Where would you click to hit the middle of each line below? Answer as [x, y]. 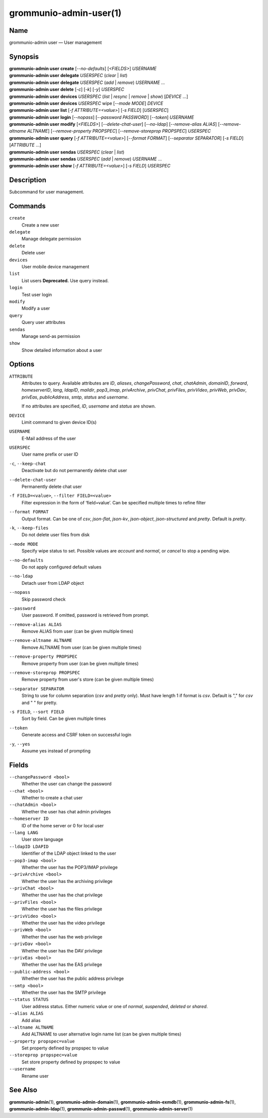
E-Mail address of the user [49, 438]
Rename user [35, 1076]
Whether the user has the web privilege [62, 937]
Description [28, 180]
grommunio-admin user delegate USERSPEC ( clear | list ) [68, 76]
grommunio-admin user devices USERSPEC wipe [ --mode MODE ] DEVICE [86, 103]
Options [22, 364]
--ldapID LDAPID [29, 846]
